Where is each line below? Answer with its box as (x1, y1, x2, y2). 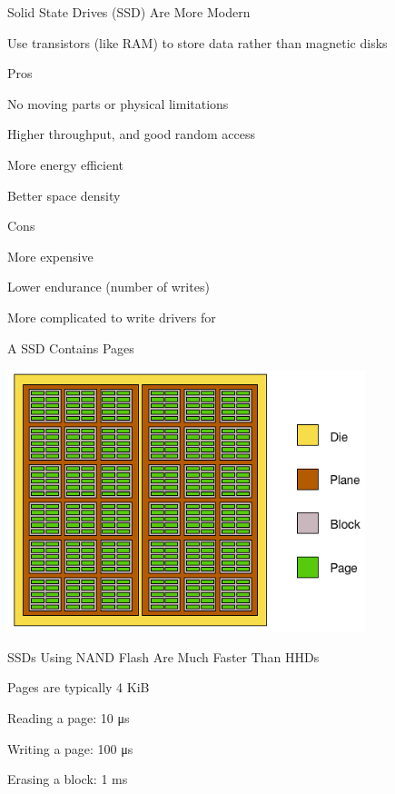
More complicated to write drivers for (7, 307, 216, 326)
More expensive (7, 246, 94, 265)
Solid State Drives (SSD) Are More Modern (7, 3, 251, 21)
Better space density (7, 185, 121, 204)
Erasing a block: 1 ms (7, 769, 128, 789)
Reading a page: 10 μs (7, 708, 130, 727)
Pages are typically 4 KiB (7, 678, 150, 697)
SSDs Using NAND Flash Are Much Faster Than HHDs (7, 647, 320, 666)
